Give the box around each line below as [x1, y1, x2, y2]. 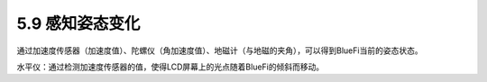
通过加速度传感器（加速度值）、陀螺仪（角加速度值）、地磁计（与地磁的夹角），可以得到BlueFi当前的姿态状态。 [16, 45, 423, 56]
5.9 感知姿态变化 [16, 14, 141, 33]
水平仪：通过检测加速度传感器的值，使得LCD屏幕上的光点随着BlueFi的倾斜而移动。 [16, 61, 325, 72]
